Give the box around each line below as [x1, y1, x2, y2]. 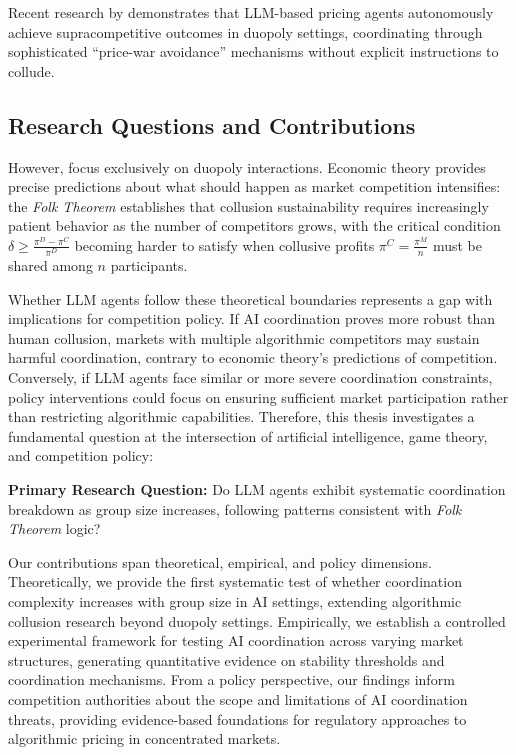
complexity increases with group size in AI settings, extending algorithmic [8, 591, 462, 611]
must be [432, 234, 482, 255]
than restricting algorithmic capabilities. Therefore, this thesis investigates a [8, 406, 475, 427]
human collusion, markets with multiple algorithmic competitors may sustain [8, 327, 480, 348]
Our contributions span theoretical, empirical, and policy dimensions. [8, 551, 433, 572]
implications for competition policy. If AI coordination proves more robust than [8, 308, 495, 329]
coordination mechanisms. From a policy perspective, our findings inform [8, 669, 455, 690]
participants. [110, 255, 188, 276]
